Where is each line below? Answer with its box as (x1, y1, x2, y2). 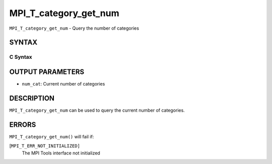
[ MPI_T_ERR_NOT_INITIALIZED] (9, 143, 81, 149)
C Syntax (9, 53, 32, 60)
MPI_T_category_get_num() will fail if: (9, 133, 94, 139)
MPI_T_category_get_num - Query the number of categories (9, 25, 140, 31)
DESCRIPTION (9, 94, 55, 103)
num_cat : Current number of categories (22, 81, 105, 87)
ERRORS (9, 120, 36, 129)
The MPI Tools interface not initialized (22, 150, 100, 156)
